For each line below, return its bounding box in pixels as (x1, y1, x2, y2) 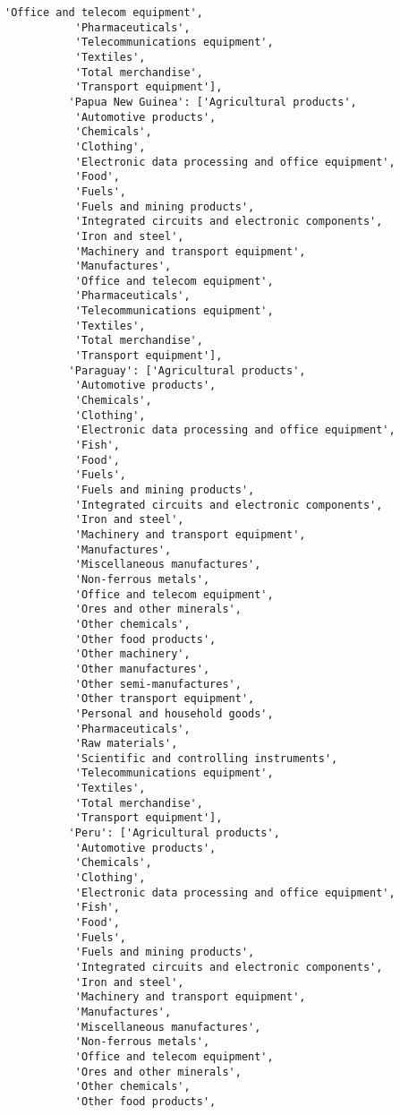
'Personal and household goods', (74, 707, 274, 720)
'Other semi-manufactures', (74, 677, 242, 690)
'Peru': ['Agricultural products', (68, 827, 280, 840)
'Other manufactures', (74, 662, 210, 675)
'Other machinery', (74, 648, 191, 661)
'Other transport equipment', (74, 692, 255, 706)
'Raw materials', (74, 737, 178, 750)
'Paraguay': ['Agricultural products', (68, 364, 306, 377)
